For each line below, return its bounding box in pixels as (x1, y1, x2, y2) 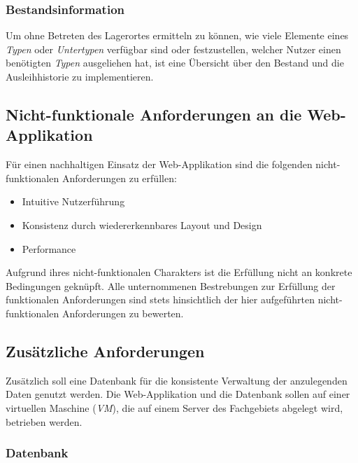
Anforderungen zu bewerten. (62, 305, 184, 320)
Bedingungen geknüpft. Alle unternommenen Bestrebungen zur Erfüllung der (6, 278, 336, 293)
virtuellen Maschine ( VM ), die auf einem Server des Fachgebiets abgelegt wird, (6, 400, 343, 415)
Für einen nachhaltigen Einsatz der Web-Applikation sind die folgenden (6, 157, 313, 172)
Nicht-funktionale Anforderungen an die (6, 103, 302, 125)
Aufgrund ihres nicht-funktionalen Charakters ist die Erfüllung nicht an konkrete (6, 265, 352, 279)
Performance (22, 241, 76, 256)
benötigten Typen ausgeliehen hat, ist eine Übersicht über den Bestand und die (6, 55, 344, 70)
